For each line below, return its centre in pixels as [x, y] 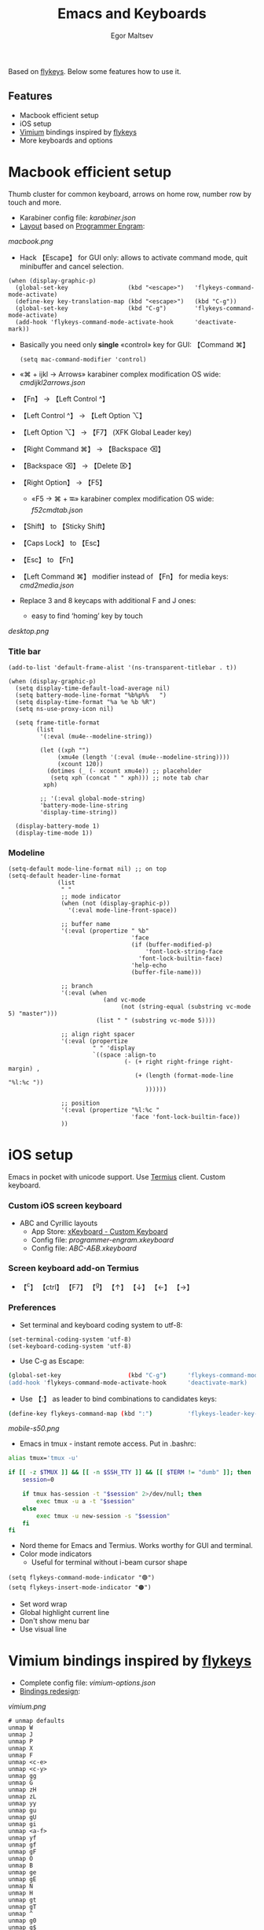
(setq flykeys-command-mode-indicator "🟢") [82, 1578]
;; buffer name [86, 924]
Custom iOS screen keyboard [65, 1206]
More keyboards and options [66, 140]
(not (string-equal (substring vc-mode [186, 1007]
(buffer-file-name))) [166, 972]
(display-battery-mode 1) [58, 826]
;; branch [77, 986]
